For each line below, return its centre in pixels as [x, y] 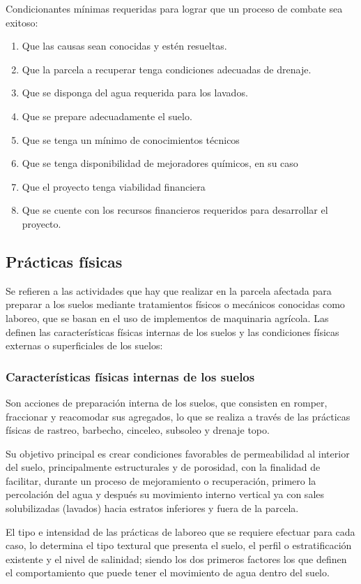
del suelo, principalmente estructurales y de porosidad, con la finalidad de [163, 467]
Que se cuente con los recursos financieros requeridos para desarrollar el [175, 210]
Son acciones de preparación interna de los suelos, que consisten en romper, [167, 402]
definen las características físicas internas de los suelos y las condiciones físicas [172, 331]
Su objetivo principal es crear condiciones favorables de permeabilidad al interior [178, 453]
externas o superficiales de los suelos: [84, 345]
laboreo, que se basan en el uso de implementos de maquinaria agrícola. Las [167, 317]
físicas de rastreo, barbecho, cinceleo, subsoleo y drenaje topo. [138, 430]
